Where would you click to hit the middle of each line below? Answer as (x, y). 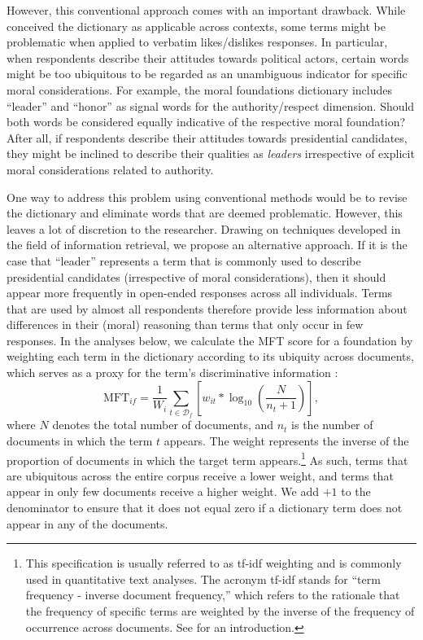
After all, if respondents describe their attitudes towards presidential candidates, (207, 137)
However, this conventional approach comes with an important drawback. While (206, 10)
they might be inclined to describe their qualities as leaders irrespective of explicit (211, 153)
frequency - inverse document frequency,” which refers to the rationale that (213, 595)
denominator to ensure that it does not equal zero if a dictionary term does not (205, 508)
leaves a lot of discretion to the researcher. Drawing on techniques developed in (204, 228)
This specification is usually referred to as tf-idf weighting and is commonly (214, 563)
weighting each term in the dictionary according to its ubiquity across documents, (210, 356)
